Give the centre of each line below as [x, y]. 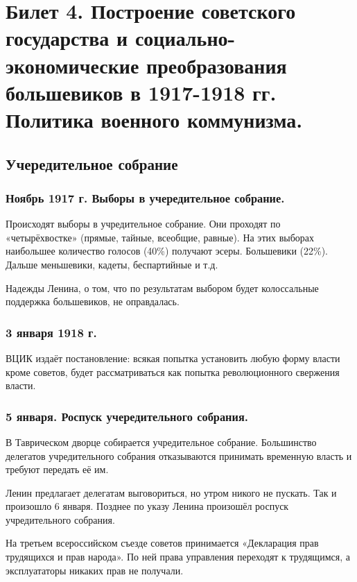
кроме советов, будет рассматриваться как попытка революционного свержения [173, 371]
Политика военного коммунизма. [154, 119]
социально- [185, 38]
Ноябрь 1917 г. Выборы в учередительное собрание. [145, 197]
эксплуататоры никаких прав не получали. [95, 570]
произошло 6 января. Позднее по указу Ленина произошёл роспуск [147, 506]
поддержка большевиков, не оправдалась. [93, 301]
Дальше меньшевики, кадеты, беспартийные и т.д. [112, 264]
